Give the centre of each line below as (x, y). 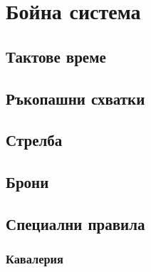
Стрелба (34, 140)
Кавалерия (35, 259)
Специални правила (75, 223)
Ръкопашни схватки (75, 98)
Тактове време (56, 56)
